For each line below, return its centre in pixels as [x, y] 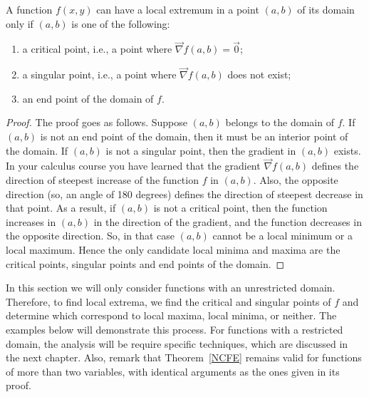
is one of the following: [121, 23]
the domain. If [37, 150]
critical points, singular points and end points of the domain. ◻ [145, 263]
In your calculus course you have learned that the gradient [133, 166]
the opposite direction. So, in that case [90, 236]
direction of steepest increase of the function [102, 180]
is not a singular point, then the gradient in [201, 150]
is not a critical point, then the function [240, 208]
